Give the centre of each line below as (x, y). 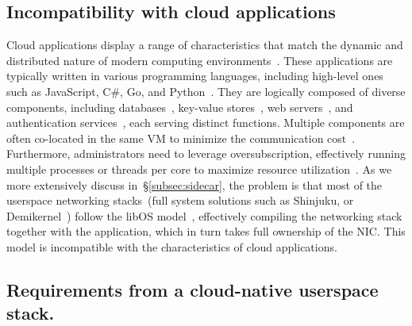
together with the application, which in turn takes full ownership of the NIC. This (206, 231)
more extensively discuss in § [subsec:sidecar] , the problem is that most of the (194, 184)
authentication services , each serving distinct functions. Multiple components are (206, 123)
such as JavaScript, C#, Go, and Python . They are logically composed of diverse (206, 91)
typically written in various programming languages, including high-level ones (195, 76)
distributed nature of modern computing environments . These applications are (200, 60)
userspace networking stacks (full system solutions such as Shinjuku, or (180, 200)
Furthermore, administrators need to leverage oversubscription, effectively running (206, 153)
